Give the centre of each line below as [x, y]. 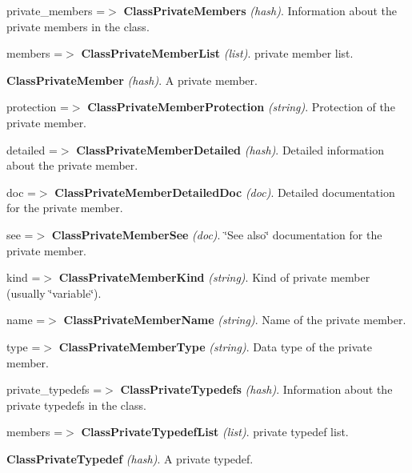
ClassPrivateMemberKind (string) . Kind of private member [214, 277]
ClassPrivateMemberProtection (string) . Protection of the [241, 107]
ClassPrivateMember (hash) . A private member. [132, 80]
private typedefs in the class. [76, 405]
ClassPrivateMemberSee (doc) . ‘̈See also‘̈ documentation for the [217, 234]
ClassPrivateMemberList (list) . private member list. [217, 53]
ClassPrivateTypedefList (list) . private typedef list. [215, 432]
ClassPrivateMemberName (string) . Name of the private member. [235, 320]
